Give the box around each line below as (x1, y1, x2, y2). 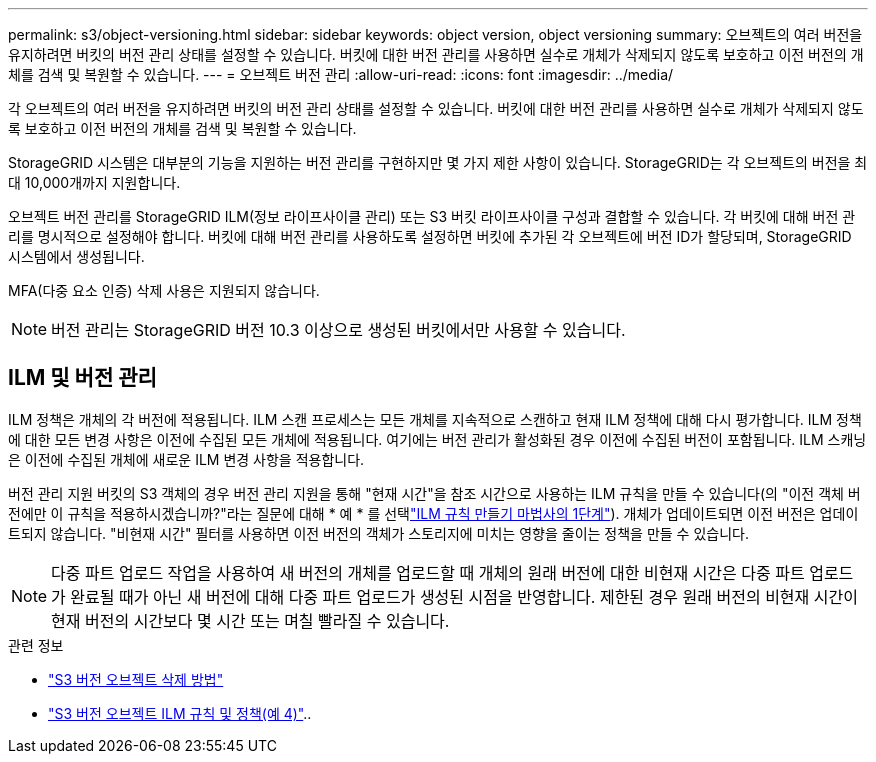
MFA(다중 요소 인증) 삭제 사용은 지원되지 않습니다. (8, 282, 320, 299)
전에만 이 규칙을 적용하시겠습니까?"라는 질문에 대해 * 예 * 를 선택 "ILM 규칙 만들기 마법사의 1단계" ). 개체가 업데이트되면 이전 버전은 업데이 (8, 504, 859, 522)
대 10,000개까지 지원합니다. (8, 174, 181, 191)
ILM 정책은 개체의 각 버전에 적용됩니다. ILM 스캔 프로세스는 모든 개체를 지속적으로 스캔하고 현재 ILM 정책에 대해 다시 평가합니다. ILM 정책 (8, 410, 862, 428)
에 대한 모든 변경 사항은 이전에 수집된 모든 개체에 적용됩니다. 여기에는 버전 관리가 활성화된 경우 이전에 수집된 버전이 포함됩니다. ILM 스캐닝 (8, 430, 867, 448)
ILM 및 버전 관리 (8, 365, 157, 391)
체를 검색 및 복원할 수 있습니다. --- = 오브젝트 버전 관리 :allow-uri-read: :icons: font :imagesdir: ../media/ (8, 66, 674, 83)
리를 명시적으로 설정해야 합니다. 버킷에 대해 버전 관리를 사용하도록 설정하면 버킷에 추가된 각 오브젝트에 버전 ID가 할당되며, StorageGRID (8, 228, 852, 245)
